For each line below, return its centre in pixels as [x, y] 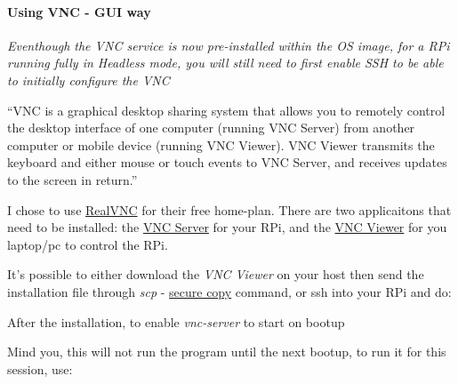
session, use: [40, 368]
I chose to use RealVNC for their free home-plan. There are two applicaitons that [229, 209]
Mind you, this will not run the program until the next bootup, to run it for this [227, 352]
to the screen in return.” [72, 179]
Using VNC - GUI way [79, 11]
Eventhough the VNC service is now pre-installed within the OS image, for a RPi [229, 45]
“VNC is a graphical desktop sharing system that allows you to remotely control [226, 110]
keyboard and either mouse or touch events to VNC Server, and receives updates [227, 162]
